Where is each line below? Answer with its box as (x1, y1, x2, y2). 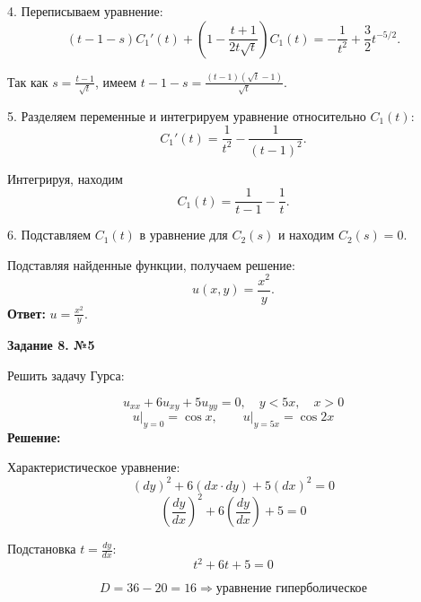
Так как (7, 72, 48, 91)
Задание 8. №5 (7, 336, 95, 354)
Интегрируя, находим (7, 169, 123, 188)
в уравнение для (139, 225, 228, 244)
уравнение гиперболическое (215, 582, 367, 596)
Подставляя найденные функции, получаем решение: (7, 255, 295, 274)
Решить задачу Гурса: (7, 366, 125, 385)
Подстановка (7, 539, 76, 558)
